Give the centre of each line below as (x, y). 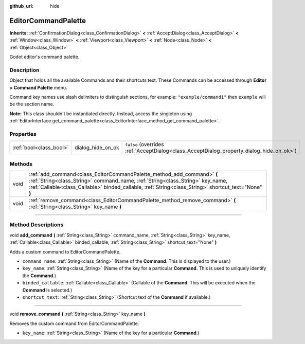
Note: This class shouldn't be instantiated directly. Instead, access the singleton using (101, 114)
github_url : (21, 6)
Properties (23, 134)
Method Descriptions (37, 225)
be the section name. (32, 104)
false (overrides (145, 144)
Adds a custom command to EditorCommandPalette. (65, 251)
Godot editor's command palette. (44, 57)
